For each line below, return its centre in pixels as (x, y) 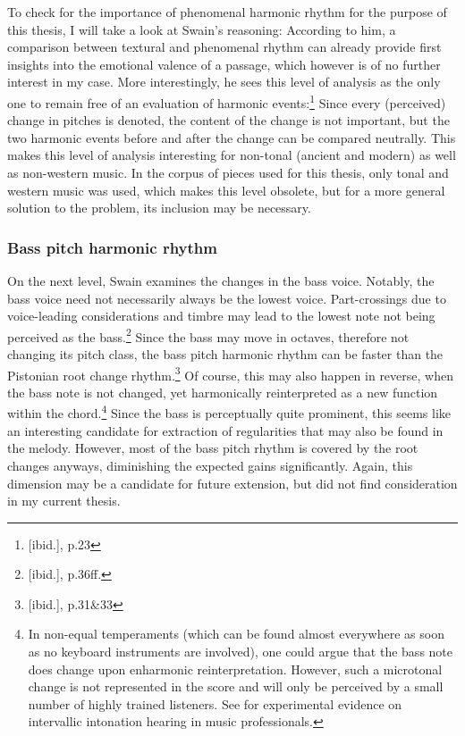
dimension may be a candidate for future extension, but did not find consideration (232, 483)
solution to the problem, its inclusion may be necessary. (159, 208)
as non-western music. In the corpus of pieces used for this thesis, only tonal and (228, 172)
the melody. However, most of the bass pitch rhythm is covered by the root (213, 448)
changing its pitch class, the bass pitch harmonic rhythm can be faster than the (225, 354)
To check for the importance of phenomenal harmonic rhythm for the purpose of (227, 12)
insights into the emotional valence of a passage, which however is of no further (224, 64)
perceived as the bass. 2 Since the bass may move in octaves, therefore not (208, 335)
